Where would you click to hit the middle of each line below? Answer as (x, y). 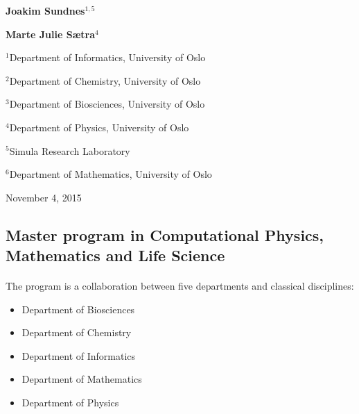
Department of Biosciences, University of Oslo (107, 104)
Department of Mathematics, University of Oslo (111, 174)
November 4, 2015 (44, 197)
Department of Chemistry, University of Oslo (105, 80)
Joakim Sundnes (45, 10)
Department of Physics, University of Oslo (99, 127)
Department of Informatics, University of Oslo (107, 57)
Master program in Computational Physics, (165, 234)
